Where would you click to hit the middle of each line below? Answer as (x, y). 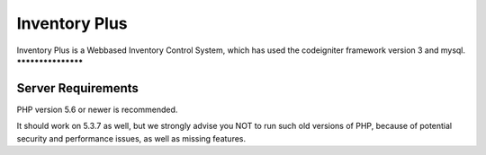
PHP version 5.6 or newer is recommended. (97, 109)
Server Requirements (78, 88)
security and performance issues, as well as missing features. (131, 138)
